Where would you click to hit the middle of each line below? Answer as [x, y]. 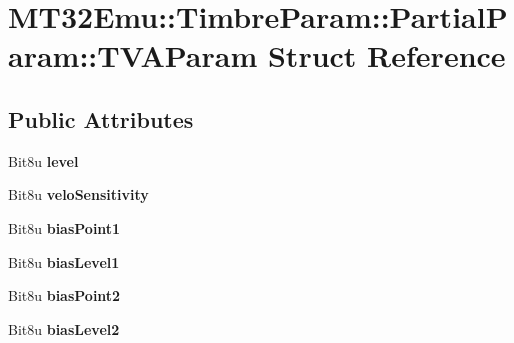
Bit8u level [43, 160]
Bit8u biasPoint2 [64, 295]
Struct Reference [386, 55]
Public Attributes [101, 118]
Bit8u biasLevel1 [64, 261]
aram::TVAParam [133, 55]
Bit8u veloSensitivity [78, 194]
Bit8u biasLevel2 [64, 328]
